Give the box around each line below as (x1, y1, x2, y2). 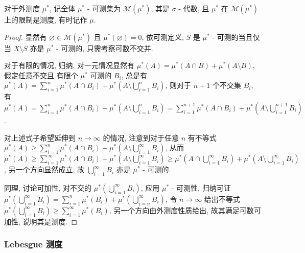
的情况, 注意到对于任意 (103, 132, 179, 143)
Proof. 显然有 (4, 31, 47, 42)
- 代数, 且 (178, 3, 209, 13)
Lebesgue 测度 (4, 238, 63, 250)
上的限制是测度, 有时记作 (4, 14, 87, 25)
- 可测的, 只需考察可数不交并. (56, 42, 153, 53)
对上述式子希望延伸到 (4, 132, 76, 143)
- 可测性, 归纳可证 (171, 182, 231, 193)
